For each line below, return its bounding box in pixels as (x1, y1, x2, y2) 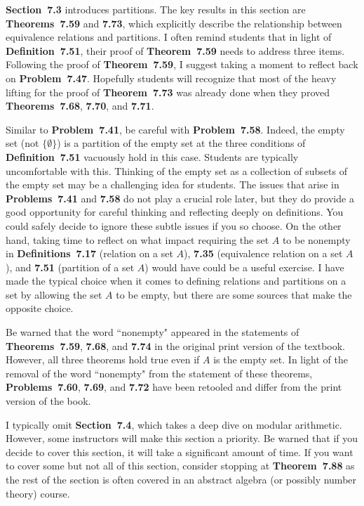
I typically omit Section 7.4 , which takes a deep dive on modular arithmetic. (6, 417, 342, 432)
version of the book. (6, 394, 91, 408)
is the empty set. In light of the (213, 352, 349, 367)
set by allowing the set (6, 287, 102, 301)
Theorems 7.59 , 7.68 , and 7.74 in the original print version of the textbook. (6, 338, 345, 353)
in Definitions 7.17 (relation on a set (6, 246, 173, 261)
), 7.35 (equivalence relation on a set (184, 246, 343, 261)
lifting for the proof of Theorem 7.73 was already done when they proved (6, 84, 330, 99)
